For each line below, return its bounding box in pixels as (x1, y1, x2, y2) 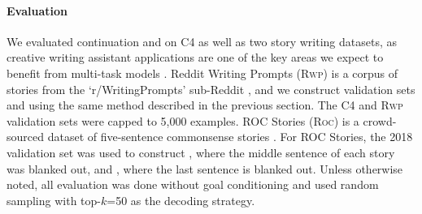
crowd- (363, 112, 397, 129)
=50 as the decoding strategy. (107, 191, 255, 208)
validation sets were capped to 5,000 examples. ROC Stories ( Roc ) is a (7, 112, 359, 129)
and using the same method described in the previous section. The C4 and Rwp (7, 96, 403, 113)
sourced (7, 128, 45, 145)
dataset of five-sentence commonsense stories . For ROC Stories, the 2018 (47, 128, 413, 145)
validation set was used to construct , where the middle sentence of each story (7, 143, 395, 160)
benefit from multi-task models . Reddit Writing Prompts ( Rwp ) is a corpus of (7, 64, 398, 81)
